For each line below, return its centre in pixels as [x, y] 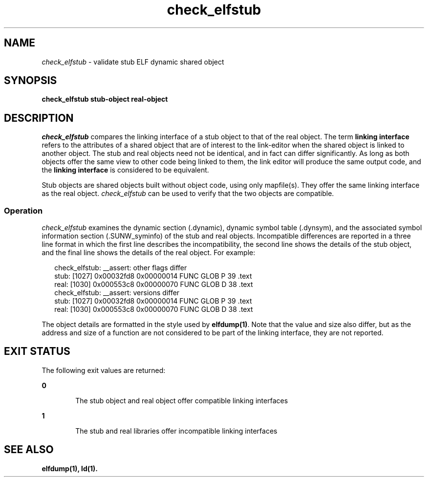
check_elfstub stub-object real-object [105, 99]
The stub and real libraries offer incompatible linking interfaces [176, 431]
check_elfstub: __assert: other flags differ [121, 268]
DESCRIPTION [39, 118]
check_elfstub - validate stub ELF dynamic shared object [133, 62]
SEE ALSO [29, 450]
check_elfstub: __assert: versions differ [117, 293]
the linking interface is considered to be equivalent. [125, 170]
